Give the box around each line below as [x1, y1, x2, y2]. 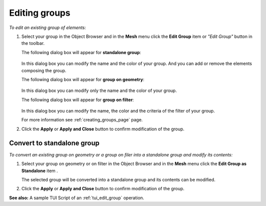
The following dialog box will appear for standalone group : [21, 49, 141, 55]
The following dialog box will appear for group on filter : [21, 96, 134, 103]
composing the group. [21, 67, 66, 73]
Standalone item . [21, 168, 58, 174]
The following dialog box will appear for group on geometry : [21, 76, 145, 82]
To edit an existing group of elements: [9, 25, 86, 30]
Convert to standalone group [9, 139, 100, 147]
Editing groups [9, 7, 71, 18]
